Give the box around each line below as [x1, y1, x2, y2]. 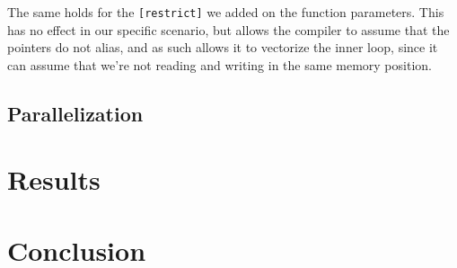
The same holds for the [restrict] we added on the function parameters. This [7, 3, 444, 21]
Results [7, 161, 101, 198]
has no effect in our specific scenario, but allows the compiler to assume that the [7, 20, 450, 39]
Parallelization [7, 99, 144, 127]
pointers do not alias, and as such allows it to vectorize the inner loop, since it [7, 38, 438, 57]
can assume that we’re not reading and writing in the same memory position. [7, 55, 432, 74]
